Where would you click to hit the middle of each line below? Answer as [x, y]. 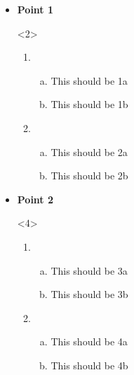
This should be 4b [89, 365]
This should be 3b [89, 294]
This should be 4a [89, 341]
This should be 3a [89, 270]
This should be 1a [89, 80]
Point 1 [35, 9]
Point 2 [35, 199]
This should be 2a [89, 151]
